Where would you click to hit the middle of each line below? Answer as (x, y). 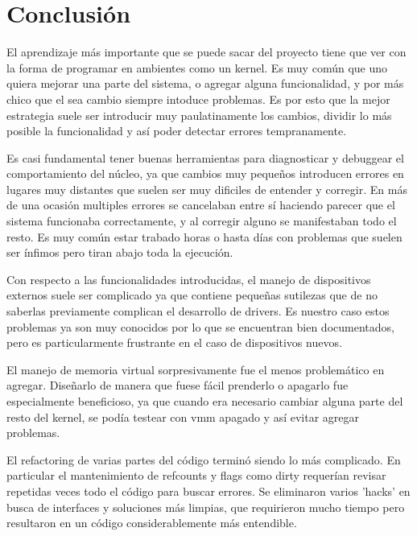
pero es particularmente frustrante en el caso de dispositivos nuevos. (174, 342)
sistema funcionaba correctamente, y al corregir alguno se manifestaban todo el (202, 221)
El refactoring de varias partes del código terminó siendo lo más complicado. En (204, 459)
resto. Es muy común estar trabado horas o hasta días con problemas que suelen (204, 236)
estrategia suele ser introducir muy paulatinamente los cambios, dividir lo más (199, 115)
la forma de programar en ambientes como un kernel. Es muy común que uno (197, 67)
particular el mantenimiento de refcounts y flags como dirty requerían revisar (196, 475)
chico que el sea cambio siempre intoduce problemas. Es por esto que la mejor (198, 99)
